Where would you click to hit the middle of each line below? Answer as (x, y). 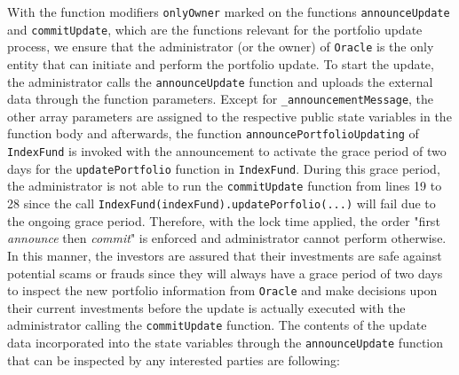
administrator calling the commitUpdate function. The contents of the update (217, 325)
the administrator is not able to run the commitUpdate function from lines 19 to (225, 186)
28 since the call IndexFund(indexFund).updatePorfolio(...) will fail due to (222, 203)
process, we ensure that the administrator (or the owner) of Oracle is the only (221, 47)
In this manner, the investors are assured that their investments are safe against (225, 255)
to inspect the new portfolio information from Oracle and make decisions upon (222, 290)
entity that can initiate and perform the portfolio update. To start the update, (221, 63)
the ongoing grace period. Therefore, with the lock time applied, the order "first (224, 220)
